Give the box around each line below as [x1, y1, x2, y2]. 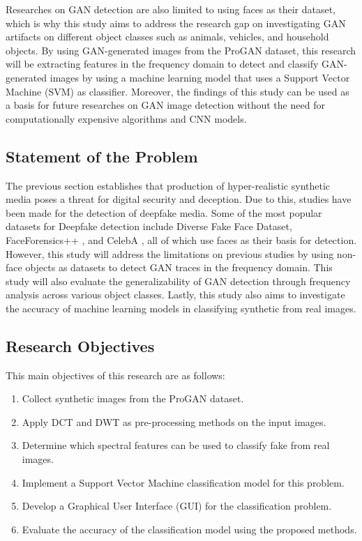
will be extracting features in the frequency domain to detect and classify [6, 56, 319, 71]
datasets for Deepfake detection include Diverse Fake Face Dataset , [6, 219, 292, 234]
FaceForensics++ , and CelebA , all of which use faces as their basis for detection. [6, 232, 357, 247]
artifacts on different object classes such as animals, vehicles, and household [6, 29, 329, 44]
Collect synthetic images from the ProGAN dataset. [22, 391, 244, 406]
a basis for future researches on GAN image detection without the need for [6, 98, 325, 112]
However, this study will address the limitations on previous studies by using [6, 246, 334, 261]
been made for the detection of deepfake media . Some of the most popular [6, 205, 322, 220]
